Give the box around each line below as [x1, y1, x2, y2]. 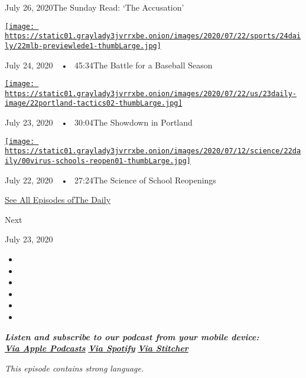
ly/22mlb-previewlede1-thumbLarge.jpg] [5, 41, 161, 50]
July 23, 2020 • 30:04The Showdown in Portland [5, 116, 193, 129]
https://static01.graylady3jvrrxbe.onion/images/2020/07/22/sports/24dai [5, 32, 301, 41]
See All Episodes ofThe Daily [5, 193, 111, 206]
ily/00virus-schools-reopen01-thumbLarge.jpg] [5, 157, 191, 166]
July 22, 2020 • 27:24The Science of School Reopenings [5, 173, 216, 186]
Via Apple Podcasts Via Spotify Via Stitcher [5, 342, 188, 354]
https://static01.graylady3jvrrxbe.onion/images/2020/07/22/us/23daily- [5, 89, 297, 98]
